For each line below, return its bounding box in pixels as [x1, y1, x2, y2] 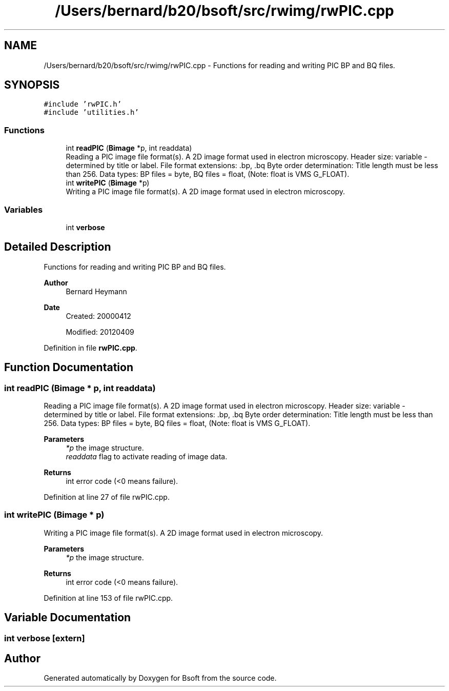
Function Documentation [4, 361, 133, 374]
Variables [4, 204, 43, 215]
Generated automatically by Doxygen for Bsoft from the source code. [44, 674, 277, 683]
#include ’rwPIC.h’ [44, 100, 122, 109]
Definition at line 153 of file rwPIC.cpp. [44, 593, 173, 602]
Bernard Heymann [66, 287, 127, 296]
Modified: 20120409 [66, 327, 134, 336]
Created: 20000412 [66, 311, 131, 320]
